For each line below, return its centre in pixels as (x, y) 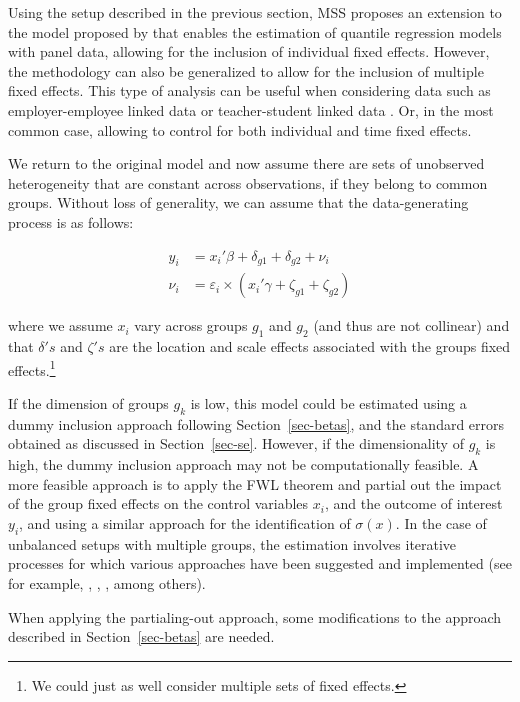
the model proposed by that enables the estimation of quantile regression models (255, 31)
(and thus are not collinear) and (411, 325)
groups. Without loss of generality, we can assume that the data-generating (238, 202)
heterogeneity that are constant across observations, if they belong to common (248, 182)
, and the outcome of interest (413, 503)
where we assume (60, 325)
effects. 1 (32, 368)
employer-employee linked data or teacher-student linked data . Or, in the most (251, 109)
